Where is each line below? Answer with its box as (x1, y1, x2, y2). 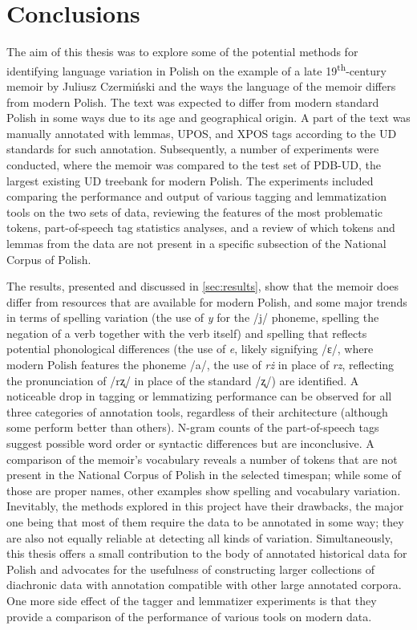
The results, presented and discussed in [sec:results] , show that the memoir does (6, 278, 399, 295)
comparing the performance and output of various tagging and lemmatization (6, 188, 387, 205)
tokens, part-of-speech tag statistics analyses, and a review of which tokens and (6, 219, 395, 236)
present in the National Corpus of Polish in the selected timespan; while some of (6, 466, 401, 483)
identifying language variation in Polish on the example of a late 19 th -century (6, 59, 387, 79)
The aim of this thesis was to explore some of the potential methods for (6, 43, 358, 60)
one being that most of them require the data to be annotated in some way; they (6, 514, 404, 530)
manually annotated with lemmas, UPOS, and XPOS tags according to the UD (6, 124, 397, 141)
